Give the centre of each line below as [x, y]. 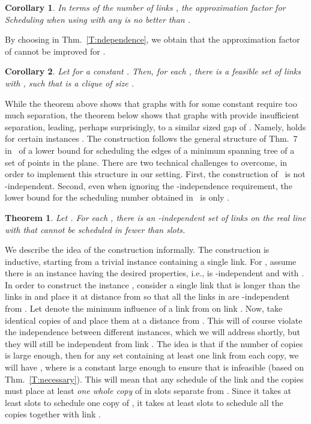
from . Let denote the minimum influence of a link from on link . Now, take [144, 308]
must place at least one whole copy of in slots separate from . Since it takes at [148, 391]
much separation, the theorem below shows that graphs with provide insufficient [152, 115]
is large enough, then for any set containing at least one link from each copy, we [152, 355]
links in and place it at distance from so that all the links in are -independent [147, 296]
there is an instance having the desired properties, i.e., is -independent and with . [154, 273]
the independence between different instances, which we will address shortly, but [153, 332]
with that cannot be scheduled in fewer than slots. [95, 229]
